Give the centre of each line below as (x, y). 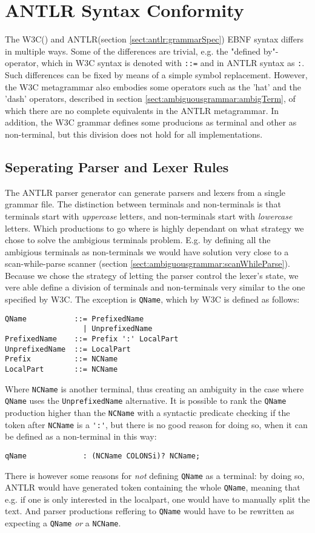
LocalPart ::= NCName (61, 370)
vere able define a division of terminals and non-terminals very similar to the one (155, 287)
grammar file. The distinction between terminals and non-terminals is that (143, 204)
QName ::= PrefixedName (75, 319)
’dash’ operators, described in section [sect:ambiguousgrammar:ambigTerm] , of (150, 99)
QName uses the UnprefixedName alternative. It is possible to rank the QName (146, 401)
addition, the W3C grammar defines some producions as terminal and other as (151, 122)
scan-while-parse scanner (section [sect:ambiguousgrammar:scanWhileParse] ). (148, 263)
